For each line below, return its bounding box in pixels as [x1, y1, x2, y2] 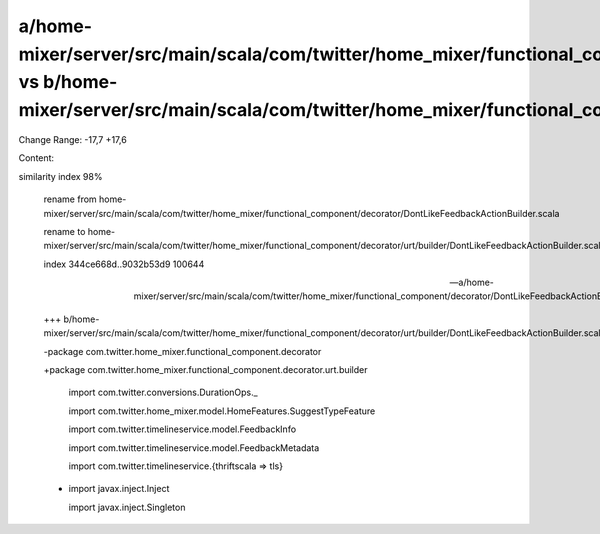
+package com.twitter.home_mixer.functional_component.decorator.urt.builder [43, 364, 369, 376]
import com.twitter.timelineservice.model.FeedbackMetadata [68, 441, 320, 454]
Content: [18, 152, 55, 164]
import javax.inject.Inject [68, 483, 170, 495]
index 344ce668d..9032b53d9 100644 [43, 258, 205, 270]
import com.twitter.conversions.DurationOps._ [68, 386, 259, 399]
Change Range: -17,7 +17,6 [18, 133, 127, 145]
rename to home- [43, 225, 116, 237]
